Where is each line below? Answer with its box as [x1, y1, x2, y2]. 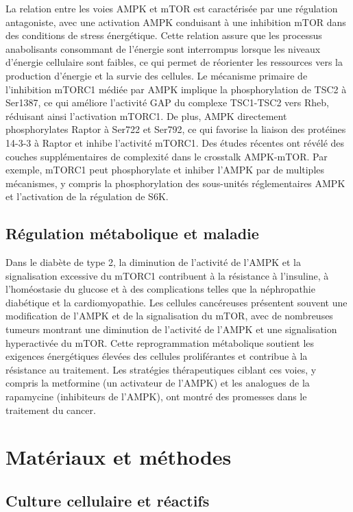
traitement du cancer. [5, 402, 96, 417]
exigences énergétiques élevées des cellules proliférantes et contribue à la [5, 349, 308, 363]
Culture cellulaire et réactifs [5, 490, 210, 511]
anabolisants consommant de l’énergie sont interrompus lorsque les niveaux [5, 41, 321, 56]
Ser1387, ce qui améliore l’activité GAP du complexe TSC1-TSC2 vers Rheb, [5, 95, 329, 110]
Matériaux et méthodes [5, 443, 232, 471]
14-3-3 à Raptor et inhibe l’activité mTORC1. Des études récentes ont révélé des [5, 135, 345, 149]
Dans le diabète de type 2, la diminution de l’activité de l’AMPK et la [5, 255, 301, 269]
